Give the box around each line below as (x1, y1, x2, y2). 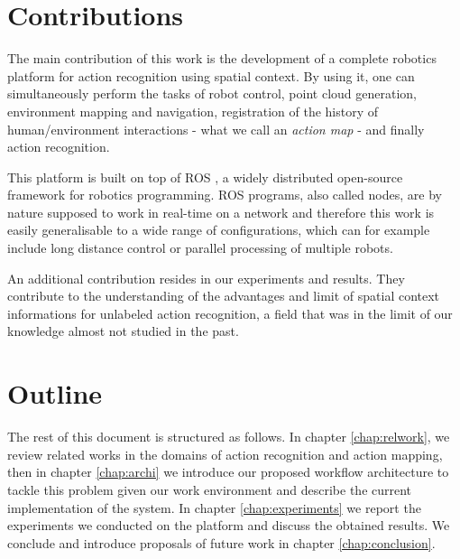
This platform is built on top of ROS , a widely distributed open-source (7, 167, 403, 186)
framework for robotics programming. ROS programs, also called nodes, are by (7, 185, 442, 204)
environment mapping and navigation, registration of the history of (7, 101, 379, 120)
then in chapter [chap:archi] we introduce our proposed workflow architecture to (7, 462, 449, 481)
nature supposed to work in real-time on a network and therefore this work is (7, 202, 435, 221)
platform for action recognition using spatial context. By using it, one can (7, 66, 415, 85)
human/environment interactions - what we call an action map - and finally (7, 119, 425, 138)
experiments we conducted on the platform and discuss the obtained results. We (7, 516, 450, 535)
